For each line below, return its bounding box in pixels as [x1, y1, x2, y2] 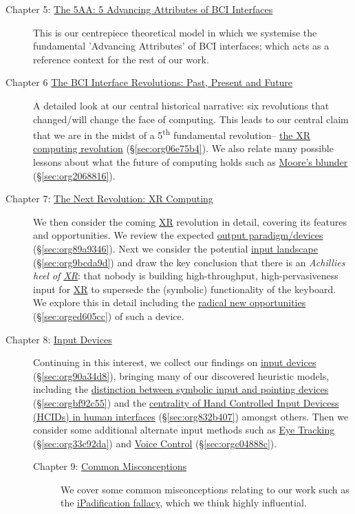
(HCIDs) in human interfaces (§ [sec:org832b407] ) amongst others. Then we [33, 409, 349, 423]
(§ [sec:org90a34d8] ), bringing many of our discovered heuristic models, [33, 368, 330, 383]
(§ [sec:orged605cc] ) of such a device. [33, 308, 184, 323]
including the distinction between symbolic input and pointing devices [33, 382, 329, 396]
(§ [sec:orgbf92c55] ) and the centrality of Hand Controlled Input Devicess [33, 395, 339, 409]
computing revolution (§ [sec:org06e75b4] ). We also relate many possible [33, 141, 334, 156]
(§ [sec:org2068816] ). [33, 168, 116, 182]
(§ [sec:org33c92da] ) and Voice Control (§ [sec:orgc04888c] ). [33, 436, 277, 450]
